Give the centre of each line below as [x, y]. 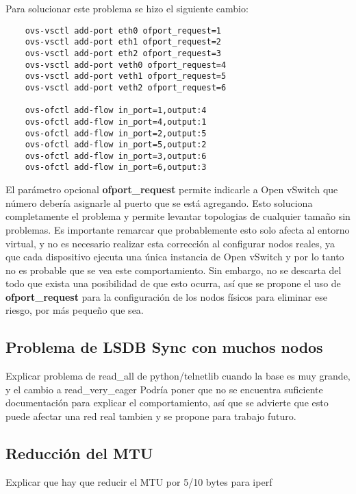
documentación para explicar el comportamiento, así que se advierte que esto [167, 403]
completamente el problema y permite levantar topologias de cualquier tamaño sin [178, 216]
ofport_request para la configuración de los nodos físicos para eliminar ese [166, 296]
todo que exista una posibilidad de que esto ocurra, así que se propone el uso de [173, 283]
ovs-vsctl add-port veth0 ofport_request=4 [126, 65]
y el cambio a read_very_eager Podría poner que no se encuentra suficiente [164, 389]
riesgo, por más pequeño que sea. [75, 310]
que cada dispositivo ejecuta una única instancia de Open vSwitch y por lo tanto [175, 257]
